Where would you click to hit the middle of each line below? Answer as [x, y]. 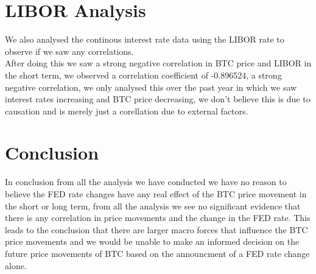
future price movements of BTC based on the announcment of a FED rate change [157, 253]
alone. [16, 265]
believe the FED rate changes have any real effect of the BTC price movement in [156, 194]
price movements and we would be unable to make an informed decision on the [152, 241]
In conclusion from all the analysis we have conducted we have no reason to [146, 182]
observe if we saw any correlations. [69, 51]
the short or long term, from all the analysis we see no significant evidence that [153, 205]
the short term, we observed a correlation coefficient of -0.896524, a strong [143, 75]
